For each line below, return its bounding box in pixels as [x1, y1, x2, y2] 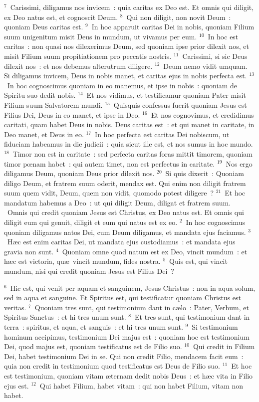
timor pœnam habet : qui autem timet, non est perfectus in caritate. [4, 158, 215, 169]
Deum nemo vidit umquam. [163, 60, 248, 71]
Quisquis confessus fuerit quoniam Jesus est [113, 99, 247, 110]
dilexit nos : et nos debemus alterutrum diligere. [4, 60, 153, 71]
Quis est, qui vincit [169, 256, 228, 266]
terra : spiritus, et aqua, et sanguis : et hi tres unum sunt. [4, 322, 183, 332]
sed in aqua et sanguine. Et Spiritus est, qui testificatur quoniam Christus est [4, 292, 242, 303]
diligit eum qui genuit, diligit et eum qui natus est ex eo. [4, 217, 178, 227]
